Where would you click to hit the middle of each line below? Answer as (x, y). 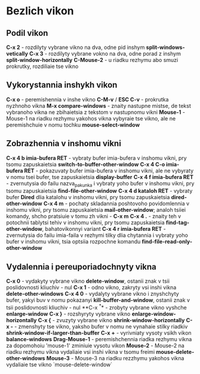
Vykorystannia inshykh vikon (62, 85)
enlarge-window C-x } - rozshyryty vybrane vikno (68, 314)
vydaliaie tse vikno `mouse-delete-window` (59, 364)
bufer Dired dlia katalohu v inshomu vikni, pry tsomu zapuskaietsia (88, 197)
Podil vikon (27, 33)
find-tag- (178, 222)
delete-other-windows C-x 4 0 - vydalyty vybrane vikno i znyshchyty (93, 294)
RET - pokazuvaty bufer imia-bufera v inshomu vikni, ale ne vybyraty (109, 171)
